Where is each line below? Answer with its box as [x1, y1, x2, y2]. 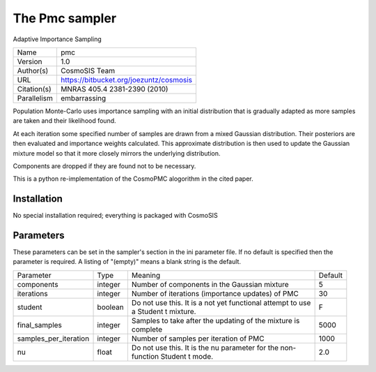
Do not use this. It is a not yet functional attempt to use [131, 297, 311, 307]
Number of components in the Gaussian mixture [131, 279, 289, 289]
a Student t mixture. [131, 306, 196, 316]
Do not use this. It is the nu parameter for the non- [131, 343, 297, 352]
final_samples [17, 320, 63, 329]
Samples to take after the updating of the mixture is [131, 315, 300, 325]
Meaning [131, 270, 161, 280]
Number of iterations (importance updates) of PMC [131, 288, 299, 298]
